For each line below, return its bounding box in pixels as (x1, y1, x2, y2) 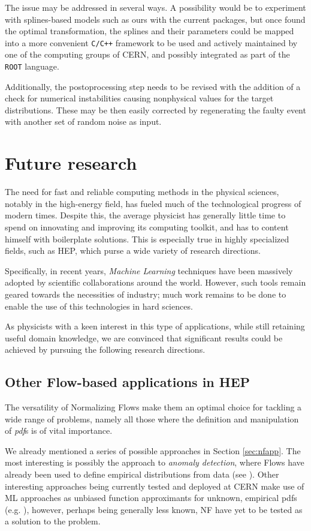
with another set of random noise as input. (5, 115, 162, 128)
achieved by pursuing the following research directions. (5, 343, 206, 356)
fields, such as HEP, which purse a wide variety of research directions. (5, 244, 261, 257)
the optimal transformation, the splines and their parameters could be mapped (5, 25, 294, 37)
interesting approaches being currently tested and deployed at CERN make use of (5, 479, 304, 492)
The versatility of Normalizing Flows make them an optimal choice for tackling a (5, 401, 302, 413)
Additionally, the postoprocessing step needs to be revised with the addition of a (5, 80, 301, 92)
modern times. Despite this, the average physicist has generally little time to (5, 209, 286, 221)
